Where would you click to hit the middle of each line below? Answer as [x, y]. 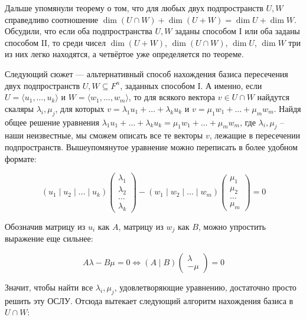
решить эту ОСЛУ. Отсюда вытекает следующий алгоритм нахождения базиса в [149, 300]
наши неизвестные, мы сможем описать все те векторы [104, 135]
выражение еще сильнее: [49, 238]
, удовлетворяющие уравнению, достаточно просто [205, 287]
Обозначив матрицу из [45, 226]
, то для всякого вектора [172, 97]
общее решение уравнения [52, 122]
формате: [21, 158]
